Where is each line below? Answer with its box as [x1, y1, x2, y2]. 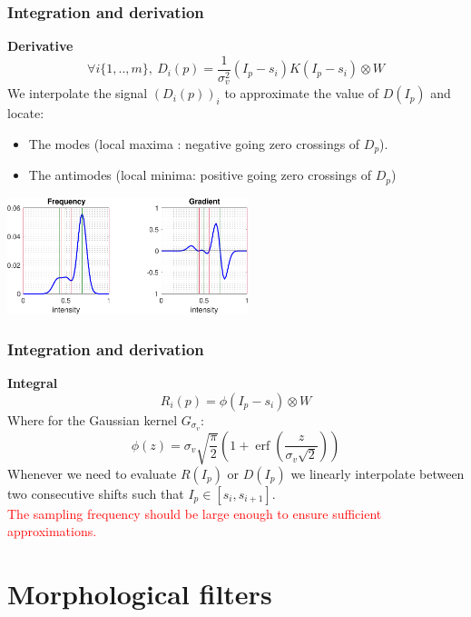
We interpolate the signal [7, 84, 148, 103]
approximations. [7, 522, 97, 541]
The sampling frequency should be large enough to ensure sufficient [7, 503, 382, 522]
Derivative [7, 36, 74, 55]
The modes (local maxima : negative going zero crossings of [28, 134, 360, 153]
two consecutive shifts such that [7, 483, 184, 503]
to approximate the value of [224, 84, 378, 103]
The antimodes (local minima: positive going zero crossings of [28, 165, 372, 184]
